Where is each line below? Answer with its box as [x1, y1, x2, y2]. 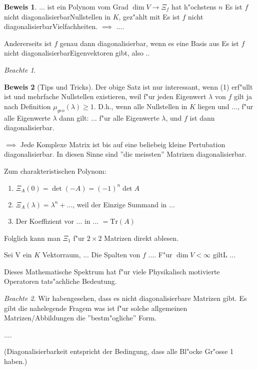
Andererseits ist [4, 38, 52, 48]
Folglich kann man [4, 232, 60, 243]
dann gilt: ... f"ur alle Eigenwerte [59, 112, 159, 123]
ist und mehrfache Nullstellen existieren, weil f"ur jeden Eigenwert [4, 91, 206, 102]
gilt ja [233, 91, 252, 102]
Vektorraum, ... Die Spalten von [42, 249, 140, 260]
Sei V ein [4, 249, 32, 260]
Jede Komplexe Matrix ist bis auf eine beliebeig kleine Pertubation [20, 139, 225, 149]
